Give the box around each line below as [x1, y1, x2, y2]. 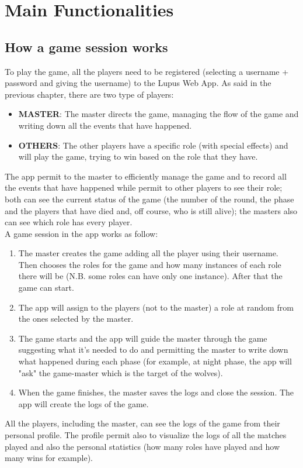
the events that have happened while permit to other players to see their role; [5, 181, 283, 194]
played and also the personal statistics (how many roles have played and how [5, 440, 280, 452]
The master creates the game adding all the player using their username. [18, 247, 278, 259]
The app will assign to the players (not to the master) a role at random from [18, 301, 294, 313]
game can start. [18, 281, 74, 294]
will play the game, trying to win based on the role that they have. [18, 150, 258, 163]
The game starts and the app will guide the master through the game [18, 332, 267, 344]
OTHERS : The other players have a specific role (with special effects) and [18, 139, 288, 151]
